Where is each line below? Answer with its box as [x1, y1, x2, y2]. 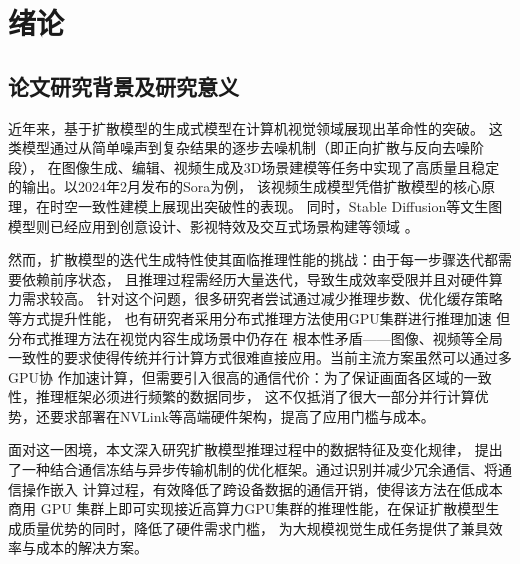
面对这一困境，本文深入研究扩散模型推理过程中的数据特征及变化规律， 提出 [8, 439, 503, 460]
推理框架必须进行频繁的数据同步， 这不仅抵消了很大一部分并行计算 [35, 386, 475, 407]
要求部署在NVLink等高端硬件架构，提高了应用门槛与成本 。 [49, 405, 435, 426]
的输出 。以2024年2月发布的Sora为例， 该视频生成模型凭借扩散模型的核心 [8, 176, 481, 197]
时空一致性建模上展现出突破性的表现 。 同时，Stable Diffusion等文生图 [49, 195, 503, 216]
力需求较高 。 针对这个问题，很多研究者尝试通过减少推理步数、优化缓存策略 [8, 288, 503, 309]
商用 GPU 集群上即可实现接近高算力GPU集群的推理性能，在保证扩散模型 [8, 498, 486, 519]
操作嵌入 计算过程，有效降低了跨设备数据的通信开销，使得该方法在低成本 [21, 478, 503, 499]
